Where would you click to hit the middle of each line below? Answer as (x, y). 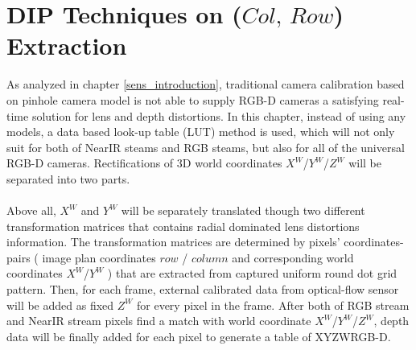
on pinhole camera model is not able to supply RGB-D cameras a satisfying (193, 99)
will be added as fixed (60, 305)
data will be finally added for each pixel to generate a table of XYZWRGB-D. (199, 336)
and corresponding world (293, 257)
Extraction (67, 45)
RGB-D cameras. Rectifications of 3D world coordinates (144, 163)
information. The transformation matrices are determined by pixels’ (173, 242)
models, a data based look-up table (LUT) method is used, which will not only (201, 132)
